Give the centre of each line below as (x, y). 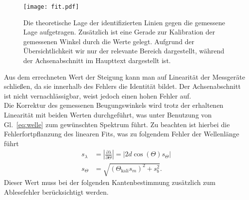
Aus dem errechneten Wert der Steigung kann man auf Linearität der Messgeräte (124, 76)
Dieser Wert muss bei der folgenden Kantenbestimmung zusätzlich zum (110, 182)
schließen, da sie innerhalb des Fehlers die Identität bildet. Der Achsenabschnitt (122, 86)
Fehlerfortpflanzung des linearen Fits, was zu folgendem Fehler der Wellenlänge (122, 134)
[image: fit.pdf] (51, 7)
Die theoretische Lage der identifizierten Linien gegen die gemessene (124, 22)
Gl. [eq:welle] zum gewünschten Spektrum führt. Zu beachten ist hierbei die (117, 124)
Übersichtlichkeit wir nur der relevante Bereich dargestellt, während (124, 51)
